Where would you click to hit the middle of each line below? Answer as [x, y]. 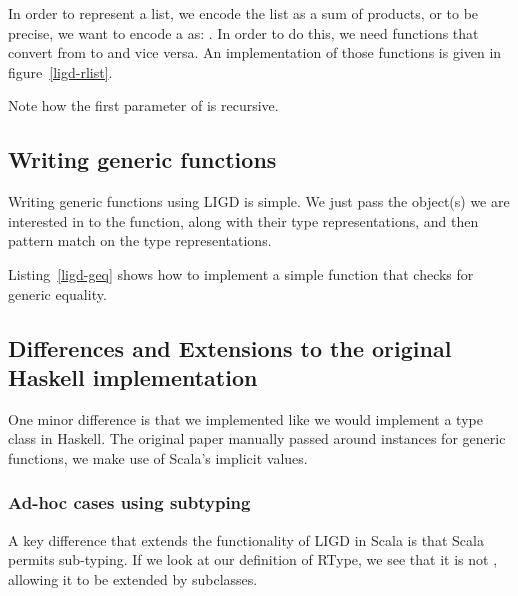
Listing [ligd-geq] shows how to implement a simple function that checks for [241, 273]
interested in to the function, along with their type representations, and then [243, 220]
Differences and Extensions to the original [230, 347]
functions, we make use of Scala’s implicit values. [158, 457]
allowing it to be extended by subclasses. [133, 578]
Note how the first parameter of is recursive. [143, 105]
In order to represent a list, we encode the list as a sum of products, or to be [243, 13]
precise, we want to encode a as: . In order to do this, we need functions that [243, 32]
